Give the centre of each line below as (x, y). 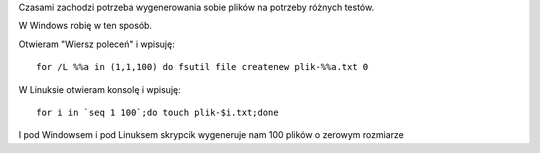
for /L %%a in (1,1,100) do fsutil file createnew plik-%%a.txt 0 (202, 67)
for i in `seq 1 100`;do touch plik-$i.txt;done (157, 112)
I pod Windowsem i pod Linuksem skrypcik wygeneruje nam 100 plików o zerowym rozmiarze (211, 135)
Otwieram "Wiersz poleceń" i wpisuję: (96, 44)
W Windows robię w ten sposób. (85, 26)
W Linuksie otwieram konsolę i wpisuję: (99, 89)
